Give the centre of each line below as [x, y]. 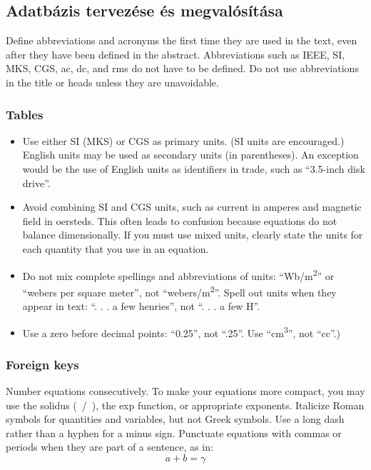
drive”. [36, 182]
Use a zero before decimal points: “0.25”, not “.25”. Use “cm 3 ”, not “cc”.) [181, 331]
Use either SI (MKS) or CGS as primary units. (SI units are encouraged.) [183, 140]
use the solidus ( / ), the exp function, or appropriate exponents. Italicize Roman [185, 405]
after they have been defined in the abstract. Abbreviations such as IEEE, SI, [176, 54]
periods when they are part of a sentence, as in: [110, 447]
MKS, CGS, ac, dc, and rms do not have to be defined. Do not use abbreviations [182, 68]
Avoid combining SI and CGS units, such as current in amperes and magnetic [192, 207]
